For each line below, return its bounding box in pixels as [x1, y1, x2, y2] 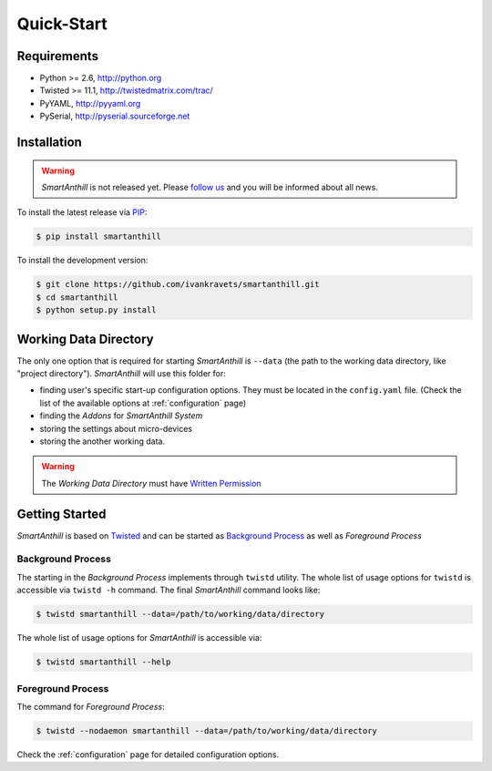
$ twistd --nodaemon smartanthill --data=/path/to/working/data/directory [36, 725, 378, 735]
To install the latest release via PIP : [16, 207, 148, 218]
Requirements [16, 48, 99, 64]
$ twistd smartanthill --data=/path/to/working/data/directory [36, 609, 325, 620]
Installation [16, 135, 82, 150]
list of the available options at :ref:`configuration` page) [39, 397, 247, 408]
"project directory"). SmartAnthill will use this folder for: [16, 368, 227, 379]
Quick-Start [16, 14, 108, 34]
